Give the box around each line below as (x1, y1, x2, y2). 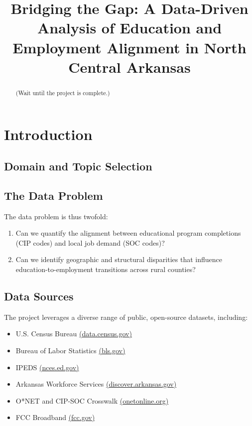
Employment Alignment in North (12, 37, 247, 57)
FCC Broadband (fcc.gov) (15, 412, 95, 423)
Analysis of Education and (37, 17, 222, 38)
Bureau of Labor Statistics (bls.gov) (15, 345, 126, 355)
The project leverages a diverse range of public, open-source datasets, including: (4, 311, 248, 322)
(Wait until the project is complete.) (15, 88, 110, 97)
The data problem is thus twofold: (4, 211, 108, 221)
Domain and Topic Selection (4, 158, 152, 173)
